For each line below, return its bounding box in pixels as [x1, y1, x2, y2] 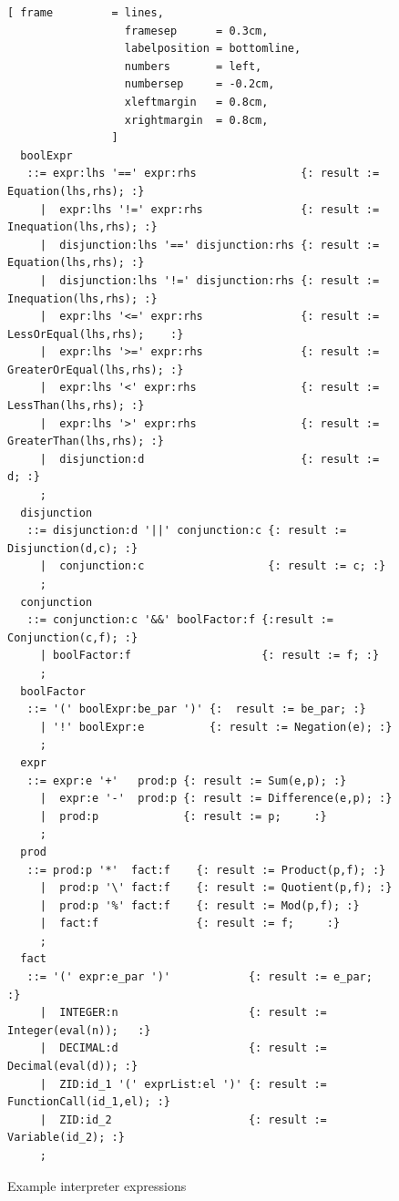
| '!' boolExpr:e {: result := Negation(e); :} [39, 720, 393, 734]
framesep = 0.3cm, [124, 24, 269, 37]
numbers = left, [124, 59, 262, 73]
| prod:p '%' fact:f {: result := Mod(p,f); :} [39, 898, 360, 912]
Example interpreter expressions [7, 1175, 187, 1195]
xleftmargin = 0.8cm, [124, 95, 269, 108]
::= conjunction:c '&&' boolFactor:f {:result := [26, 613, 333, 627]
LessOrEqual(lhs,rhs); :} [7, 327, 184, 341]
